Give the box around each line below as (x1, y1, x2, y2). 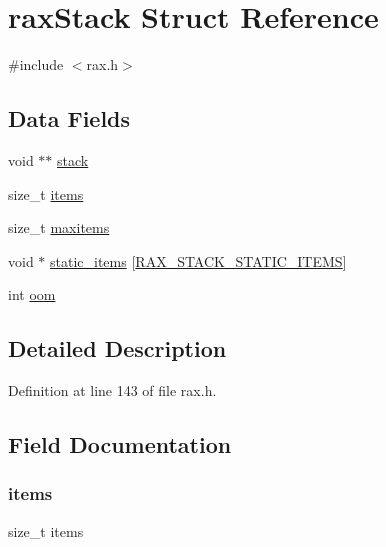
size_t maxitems (8, 217, 110, 238)
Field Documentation (8, 429, 232, 460)
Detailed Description (8, 333, 227, 364)
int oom (8, 284, 56, 305)
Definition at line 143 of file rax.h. (8, 380, 217, 401)
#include (8, 54, 64, 75)
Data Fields (8, 103, 131, 134)
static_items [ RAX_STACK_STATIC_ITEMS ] (50, 250, 347, 271)
